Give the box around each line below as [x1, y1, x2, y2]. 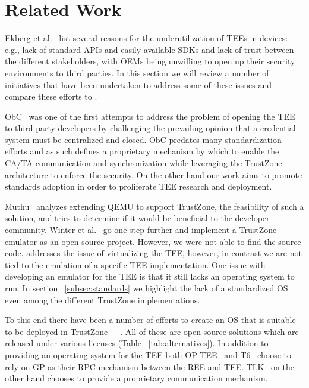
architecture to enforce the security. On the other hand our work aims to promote [5, 168, 302, 181]
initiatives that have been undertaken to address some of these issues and [5, 78, 272, 91]
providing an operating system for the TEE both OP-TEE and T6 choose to [5, 348, 292, 361]
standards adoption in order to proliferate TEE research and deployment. [5, 180, 272, 193]
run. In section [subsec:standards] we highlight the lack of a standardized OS [5, 282, 288, 294]
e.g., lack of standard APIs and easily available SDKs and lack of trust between [5, 43, 294, 55]
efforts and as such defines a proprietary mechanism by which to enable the [5, 145, 279, 157]
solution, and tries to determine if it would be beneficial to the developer [5, 212, 270, 224]
